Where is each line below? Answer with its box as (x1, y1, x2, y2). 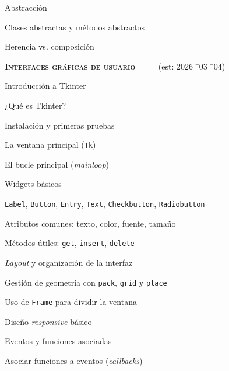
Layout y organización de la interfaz (5, 256, 133, 268)
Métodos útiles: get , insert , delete (5, 237, 135, 249)
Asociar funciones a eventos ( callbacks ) (5, 355, 143, 366)
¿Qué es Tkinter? (5, 99, 66, 111)
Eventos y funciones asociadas (5, 335, 112, 347)
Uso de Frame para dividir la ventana (5, 296, 137, 308)
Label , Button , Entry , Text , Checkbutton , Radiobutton (5, 197, 205, 209)
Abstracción (5, 1, 47, 13)
